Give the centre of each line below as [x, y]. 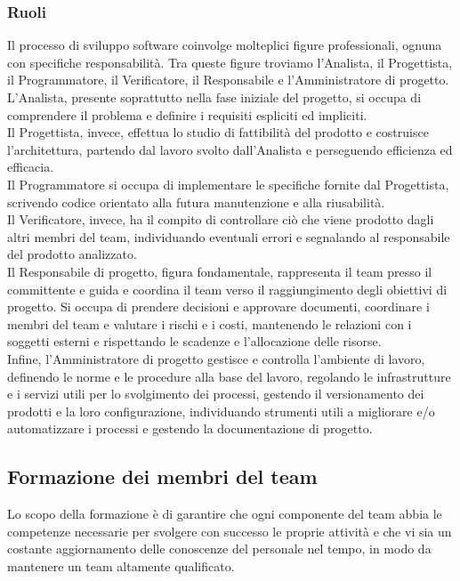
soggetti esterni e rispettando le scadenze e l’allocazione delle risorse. [194, 341]
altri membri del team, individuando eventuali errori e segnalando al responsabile [229, 236]
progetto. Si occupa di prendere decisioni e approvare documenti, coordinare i [218, 307]
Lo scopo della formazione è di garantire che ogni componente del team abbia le [225, 514]
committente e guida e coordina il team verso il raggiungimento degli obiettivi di [227, 289]
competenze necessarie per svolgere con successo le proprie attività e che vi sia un [230, 531]
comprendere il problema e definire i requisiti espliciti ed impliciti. [187, 114]
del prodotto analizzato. [72, 254]
